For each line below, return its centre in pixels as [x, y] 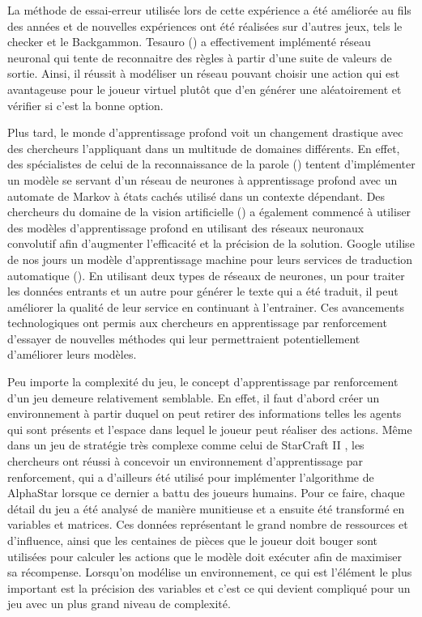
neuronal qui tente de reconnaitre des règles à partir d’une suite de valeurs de [200, 57]
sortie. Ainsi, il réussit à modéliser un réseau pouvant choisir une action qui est [204, 73]
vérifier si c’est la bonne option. [85, 105]
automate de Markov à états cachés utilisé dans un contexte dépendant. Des [196, 196]
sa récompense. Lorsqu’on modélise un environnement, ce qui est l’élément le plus [210, 572]
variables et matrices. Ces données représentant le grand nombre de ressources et [208, 524]
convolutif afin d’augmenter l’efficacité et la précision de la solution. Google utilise [211, 243]
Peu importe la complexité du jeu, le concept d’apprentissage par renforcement [203, 382]
